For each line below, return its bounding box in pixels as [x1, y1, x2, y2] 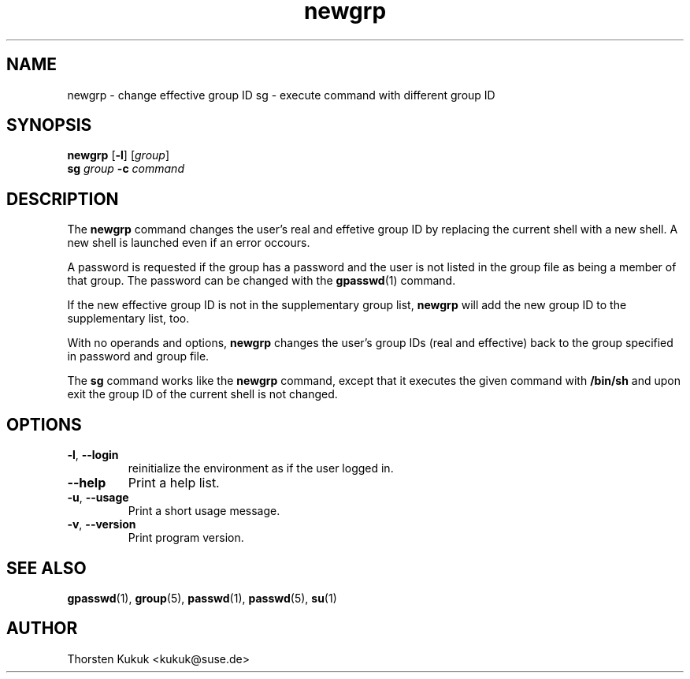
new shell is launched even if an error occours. [67, 236, 310, 250]
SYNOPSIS [6, 115, 92, 136]
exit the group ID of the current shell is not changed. [67, 387, 338, 401]
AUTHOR [6, 618, 78, 639]
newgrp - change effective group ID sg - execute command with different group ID [67, 88, 495, 102]
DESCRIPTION [6, 188, 119, 209]
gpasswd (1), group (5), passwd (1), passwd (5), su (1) [67, 591, 337, 605]
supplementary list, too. [67, 312, 190, 326]
